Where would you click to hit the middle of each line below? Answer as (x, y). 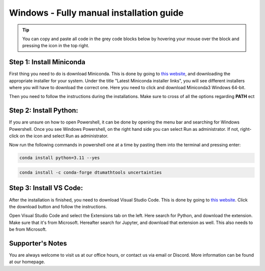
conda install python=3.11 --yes (60, 158)
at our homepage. (27, 262)
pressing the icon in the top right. (56, 46)
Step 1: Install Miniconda (47, 62)
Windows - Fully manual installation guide (96, 13)
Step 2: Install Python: (44, 111)
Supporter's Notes (38, 243)
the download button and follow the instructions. (58, 206)
